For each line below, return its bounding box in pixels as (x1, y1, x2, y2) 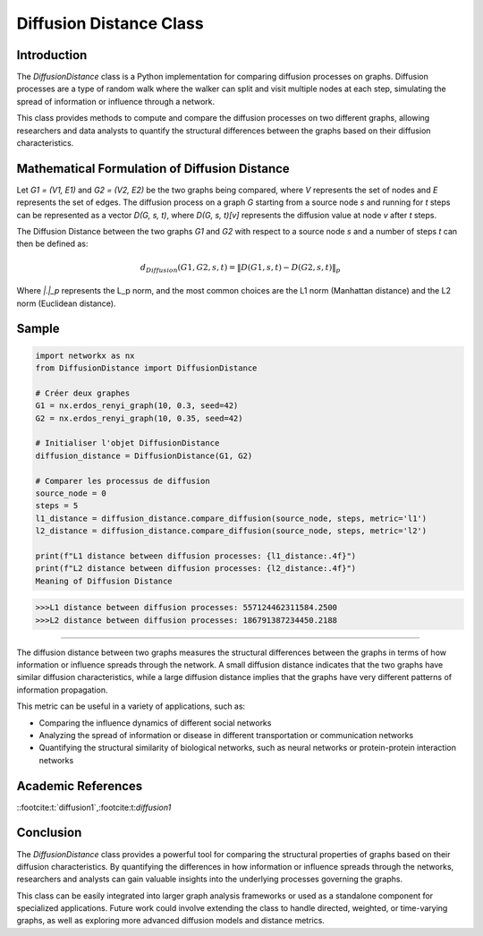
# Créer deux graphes (35, 387, 131, 398)
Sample (16, 321, 60, 336)
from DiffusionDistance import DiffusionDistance (35, 363, 258, 373)
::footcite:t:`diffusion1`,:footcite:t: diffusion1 (16, 802, 172, 813)
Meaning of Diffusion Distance (35, 575, 174, 586)
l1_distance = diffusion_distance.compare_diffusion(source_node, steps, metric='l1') (35, 513, 428, 523)
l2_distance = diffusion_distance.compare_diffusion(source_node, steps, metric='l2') (35, 526, 428, 536)
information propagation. (16, 685, 108, 695)
